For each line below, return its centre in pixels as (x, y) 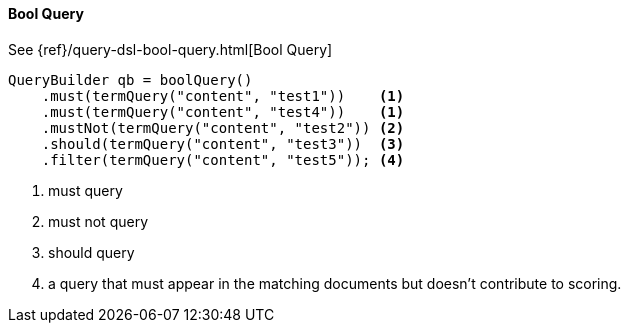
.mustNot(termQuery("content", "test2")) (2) (223, 127)
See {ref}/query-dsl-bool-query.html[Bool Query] (170, 49)
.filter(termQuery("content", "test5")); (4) (223, 159)
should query (91, 252)
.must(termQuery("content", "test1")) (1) (223, 95)
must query (85, 190)
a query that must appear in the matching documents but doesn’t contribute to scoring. (335, 283)
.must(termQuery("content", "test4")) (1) (223, 111)
